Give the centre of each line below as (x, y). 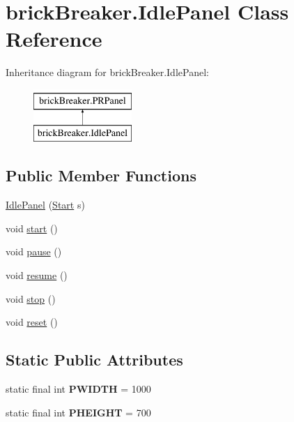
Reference (54, 39)
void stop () (31, 298)
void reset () (32, 322)
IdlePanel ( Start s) (45, 205)
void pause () (34, 251)
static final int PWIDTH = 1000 (78, 389)
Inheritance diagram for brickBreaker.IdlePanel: (107, 72)
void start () (32, 228)
